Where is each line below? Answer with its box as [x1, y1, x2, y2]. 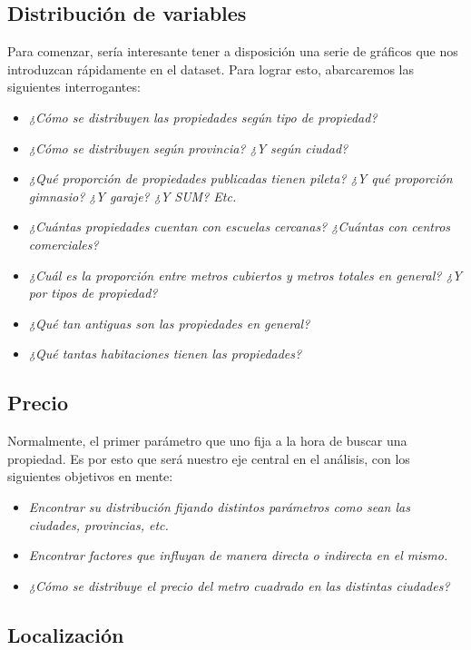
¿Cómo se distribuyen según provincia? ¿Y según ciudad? [28, 138, 348, 157]
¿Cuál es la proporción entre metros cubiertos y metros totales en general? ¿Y [28, 265, 463, 284]
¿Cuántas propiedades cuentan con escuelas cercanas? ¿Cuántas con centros [28, 217, 451, 236]
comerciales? [28, 234, 99, 253]
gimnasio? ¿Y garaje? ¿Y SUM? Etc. [28, 186, 237, 205]
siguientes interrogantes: [7, 77, 141, 96]
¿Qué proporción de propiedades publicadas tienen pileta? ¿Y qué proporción [28, 169, 453, 188]
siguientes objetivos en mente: [7, 467, 173, 486]
